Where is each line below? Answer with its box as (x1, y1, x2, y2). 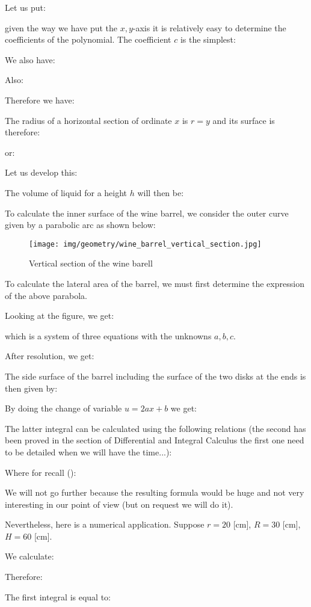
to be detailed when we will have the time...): (5, 445, 172, 458)
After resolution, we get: (5, 350, 94, 362)
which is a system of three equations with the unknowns (5, 329, 212, 342)
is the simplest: (180, 33, 236, 46)
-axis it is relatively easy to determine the (132, 21, 286, 34)
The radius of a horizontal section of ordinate (5, 114, 172, 126)
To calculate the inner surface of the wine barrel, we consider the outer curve (5, 206, 289, 219)
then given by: (5, 381, 58, 394)
